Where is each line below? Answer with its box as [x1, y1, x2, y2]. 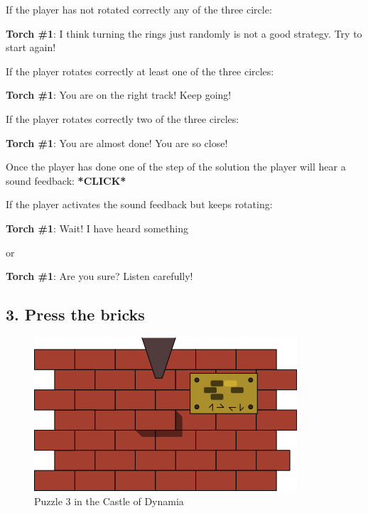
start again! [6, 40, 56, 55]
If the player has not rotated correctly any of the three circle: [6, 2, 272, 16]
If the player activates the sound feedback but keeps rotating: [6, 197, 273, 212]
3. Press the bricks [6, 303, 145, 325]
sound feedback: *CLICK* [6, 173, 126, 188]
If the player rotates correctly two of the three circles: [6, 111, 239, 126]
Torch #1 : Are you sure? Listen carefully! [6, 269, 193, 283]
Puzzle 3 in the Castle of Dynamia [34, 493, 184, 508]
